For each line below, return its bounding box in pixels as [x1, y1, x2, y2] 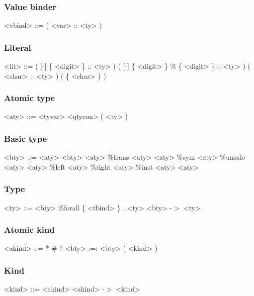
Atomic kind [4, 223, 55, 236]
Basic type [4, 132, 47, 144]
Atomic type [4, 92, 55, 104]
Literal [4, 41, 31, 53]
